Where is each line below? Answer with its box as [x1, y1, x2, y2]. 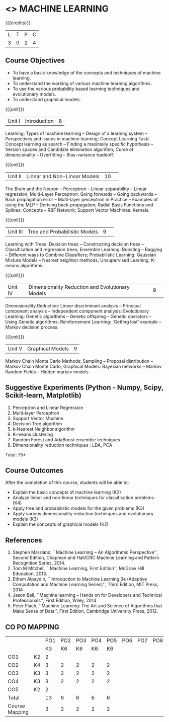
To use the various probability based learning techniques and [12, 86, 140, 92]
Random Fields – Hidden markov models [5, 368, 89, 375]
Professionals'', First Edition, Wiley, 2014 [12, 597, 97, 604]
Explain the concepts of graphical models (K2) [12, 521, 109, 527]
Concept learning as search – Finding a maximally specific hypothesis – [5, 141, 153, 147]
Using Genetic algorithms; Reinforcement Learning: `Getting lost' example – [5, 318, 161, 325]
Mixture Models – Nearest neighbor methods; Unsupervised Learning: [5, 257, 150, 263]
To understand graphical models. [12, 96, 81, 102]
